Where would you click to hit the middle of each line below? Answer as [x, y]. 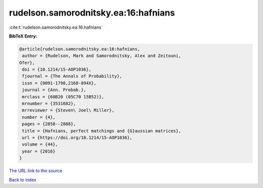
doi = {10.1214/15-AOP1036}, [57, 70]
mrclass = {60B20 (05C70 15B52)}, [63, 97]
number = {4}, [39, 117]
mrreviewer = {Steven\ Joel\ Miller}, [68, 110]
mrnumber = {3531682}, [49, 104]
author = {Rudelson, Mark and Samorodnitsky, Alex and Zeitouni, [102, 56]
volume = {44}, [40, 144]
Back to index [23, 180]
